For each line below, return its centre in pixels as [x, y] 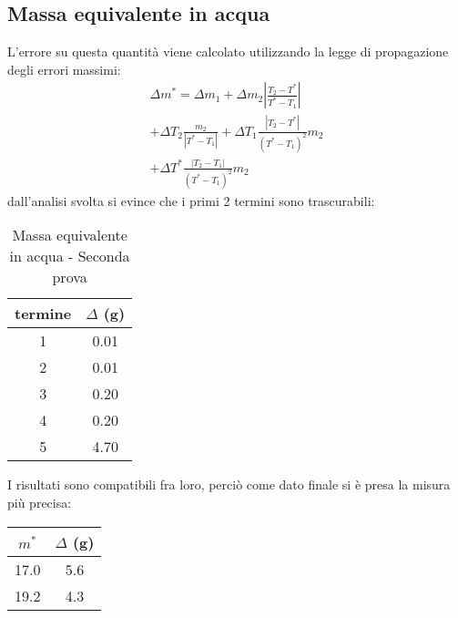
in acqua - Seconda [70, 256]
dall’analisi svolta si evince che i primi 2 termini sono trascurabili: [191, 200]
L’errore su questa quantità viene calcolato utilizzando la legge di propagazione [228, 51]
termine [43, 314]
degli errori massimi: [64, 69]
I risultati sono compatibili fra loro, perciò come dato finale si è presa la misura [229, 484]
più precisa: [40, 503]
